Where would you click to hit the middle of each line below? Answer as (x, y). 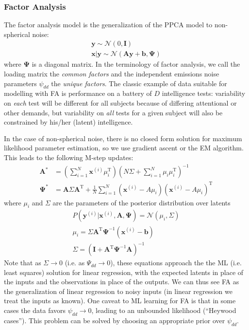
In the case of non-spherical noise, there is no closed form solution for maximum (123, 138)
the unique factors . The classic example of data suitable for (139, 83)
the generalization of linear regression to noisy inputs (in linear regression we (118, 291)
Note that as (23, 263)
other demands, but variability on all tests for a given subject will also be (113, 112)
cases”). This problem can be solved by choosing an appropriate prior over (115, 320)
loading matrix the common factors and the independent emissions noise (112, 74)
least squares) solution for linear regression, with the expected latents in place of (124, 272)
